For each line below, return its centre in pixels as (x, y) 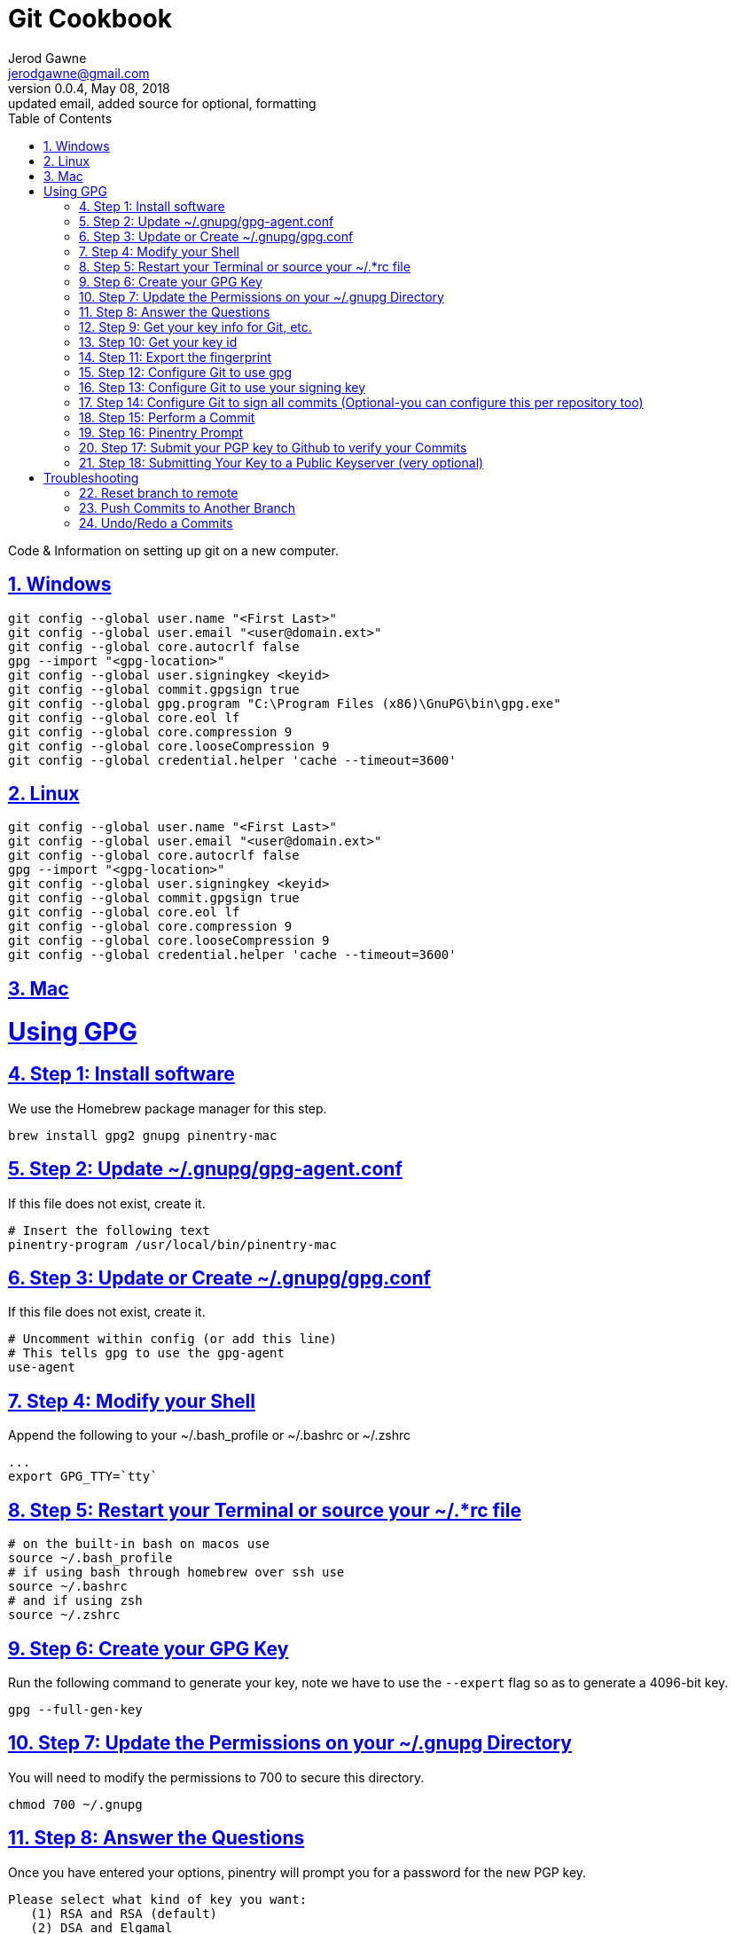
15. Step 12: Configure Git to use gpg (186, 372)
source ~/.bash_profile (90, 1558)
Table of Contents (60, 118)
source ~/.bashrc (68, 1587)
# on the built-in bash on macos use (139, 1544)
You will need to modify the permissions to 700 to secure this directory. (216, 1777)
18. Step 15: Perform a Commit (167, 417)
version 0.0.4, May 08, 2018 (89, 88)
